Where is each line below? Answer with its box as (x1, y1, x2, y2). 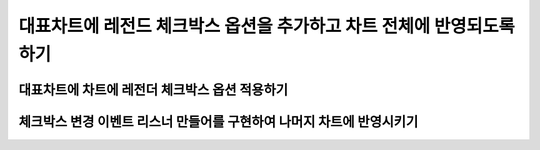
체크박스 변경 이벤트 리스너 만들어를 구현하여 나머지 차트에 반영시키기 (18, 113, 419, 130)
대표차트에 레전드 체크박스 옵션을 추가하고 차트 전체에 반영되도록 (18, 15, 515, 37)
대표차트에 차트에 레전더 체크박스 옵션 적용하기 (18, 81, 289, 98)
